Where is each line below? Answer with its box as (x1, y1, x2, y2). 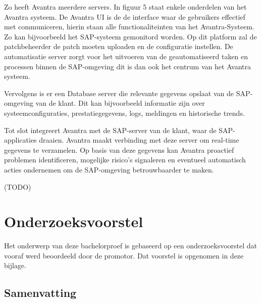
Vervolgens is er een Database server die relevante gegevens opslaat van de (4, 88, 234, 98)
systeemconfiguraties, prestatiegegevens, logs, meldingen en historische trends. (4, 107, 245, 118)
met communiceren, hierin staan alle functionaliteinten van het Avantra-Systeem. (4, 21, 254, 32)
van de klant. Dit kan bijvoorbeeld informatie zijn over (35, 98, 205, 108)
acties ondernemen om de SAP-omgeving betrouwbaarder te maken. (4, 164, 214, 175)
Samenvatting (4, 285, 77, 300)
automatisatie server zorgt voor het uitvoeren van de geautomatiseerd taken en (4, 51, 248, 61)
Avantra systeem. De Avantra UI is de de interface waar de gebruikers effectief (4, 11, 245, 22)
